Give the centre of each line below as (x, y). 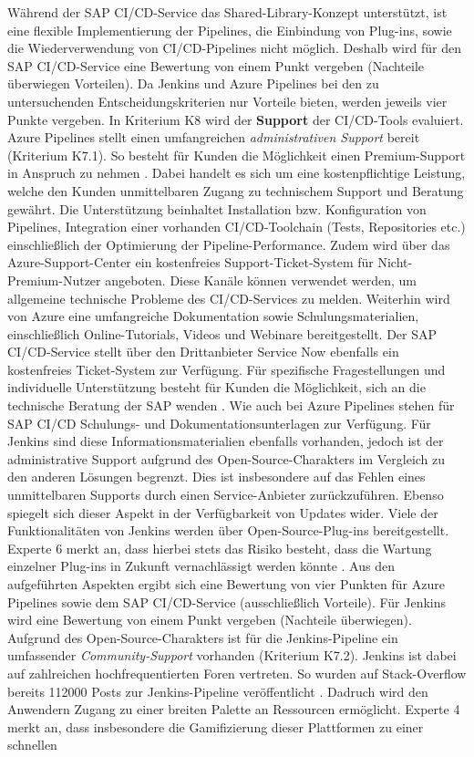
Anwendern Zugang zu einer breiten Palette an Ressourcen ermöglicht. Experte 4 (234, 709)
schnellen (32, 745)
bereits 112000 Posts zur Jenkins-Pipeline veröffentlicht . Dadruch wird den (218, 691)
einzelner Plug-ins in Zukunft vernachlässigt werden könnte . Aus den (201, 566)
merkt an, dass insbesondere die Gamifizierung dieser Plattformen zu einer (216, 726)
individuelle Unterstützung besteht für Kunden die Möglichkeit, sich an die (216, 387)
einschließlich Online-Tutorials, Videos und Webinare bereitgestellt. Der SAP (222, 333)
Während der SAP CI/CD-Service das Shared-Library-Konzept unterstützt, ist (227, 12)
